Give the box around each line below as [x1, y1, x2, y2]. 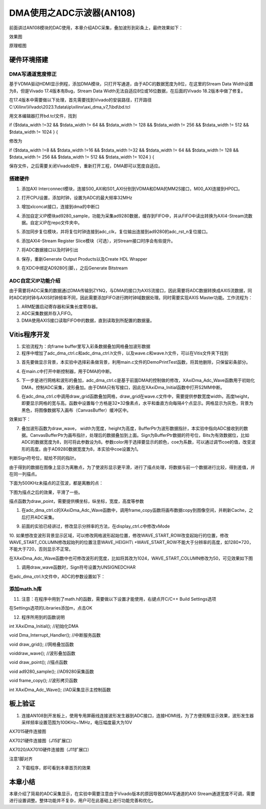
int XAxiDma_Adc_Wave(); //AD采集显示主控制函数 [9, 687, 111, 693]
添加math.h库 [9, 585, 42, 592]
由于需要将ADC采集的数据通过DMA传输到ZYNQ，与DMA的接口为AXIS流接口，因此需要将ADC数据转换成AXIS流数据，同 [9, 288, 252, 294]
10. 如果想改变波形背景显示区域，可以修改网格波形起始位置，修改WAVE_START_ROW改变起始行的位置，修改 [9, 532, 229, 538]
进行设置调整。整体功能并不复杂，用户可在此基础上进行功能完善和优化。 [9, 798, 156, 804]
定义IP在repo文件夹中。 [34, 220, 82, 226]
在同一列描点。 [9, 471, 39, 477]
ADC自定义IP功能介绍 [9, 277, 61, 284]
